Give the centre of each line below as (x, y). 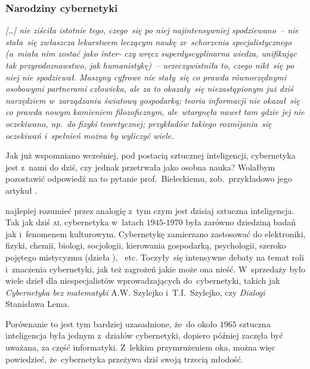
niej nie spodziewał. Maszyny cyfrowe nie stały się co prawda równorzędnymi (146, 77)
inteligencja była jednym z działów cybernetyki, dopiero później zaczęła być (144, 335)
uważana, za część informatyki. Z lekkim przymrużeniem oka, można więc (140, 347)
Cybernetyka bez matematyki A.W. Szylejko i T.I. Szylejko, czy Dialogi (135, 292)
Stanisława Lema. (38, 304)
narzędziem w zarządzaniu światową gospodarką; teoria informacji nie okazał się (153, 100)
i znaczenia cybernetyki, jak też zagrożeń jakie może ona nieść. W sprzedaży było (156, 269)
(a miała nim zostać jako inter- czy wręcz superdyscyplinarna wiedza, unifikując (151, 53)
